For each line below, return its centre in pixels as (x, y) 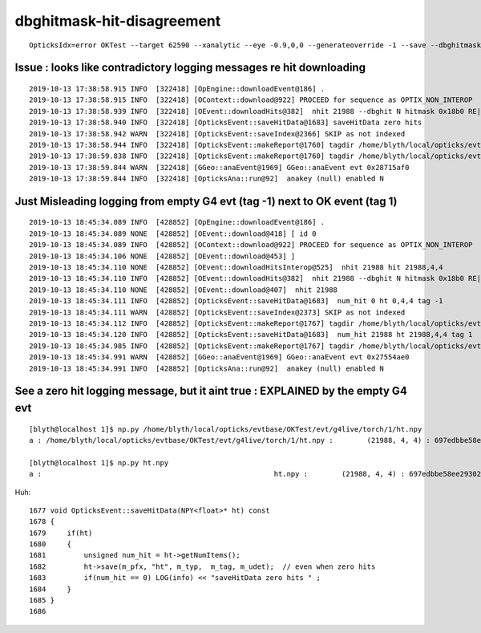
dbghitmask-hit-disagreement (118, 21)
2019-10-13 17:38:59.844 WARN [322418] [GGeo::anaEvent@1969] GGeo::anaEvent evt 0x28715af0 (219, 167)
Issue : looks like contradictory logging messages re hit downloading (190, 68)
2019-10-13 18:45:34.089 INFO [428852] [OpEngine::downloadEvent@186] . (177, 222)
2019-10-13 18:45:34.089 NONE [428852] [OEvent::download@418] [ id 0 (173, 233)
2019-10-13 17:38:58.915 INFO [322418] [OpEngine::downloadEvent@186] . (177, 89)
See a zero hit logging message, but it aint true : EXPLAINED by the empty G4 (211, 391)
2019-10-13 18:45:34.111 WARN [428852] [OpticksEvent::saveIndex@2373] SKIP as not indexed (217, 312)
